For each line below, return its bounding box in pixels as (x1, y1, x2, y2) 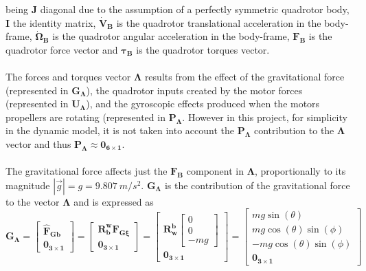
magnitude (5, 177, 50, 192)
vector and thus (5, 136, 71, 151)
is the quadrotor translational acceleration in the (116, 15, 321, 30)
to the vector (5, 194, 60, 208)
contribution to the (253, 123, 334, 138)
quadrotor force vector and (5, 42, 118, 56)
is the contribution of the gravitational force (164, 177, 350, 192)
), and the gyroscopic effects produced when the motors (86, 96, 320, 111)
